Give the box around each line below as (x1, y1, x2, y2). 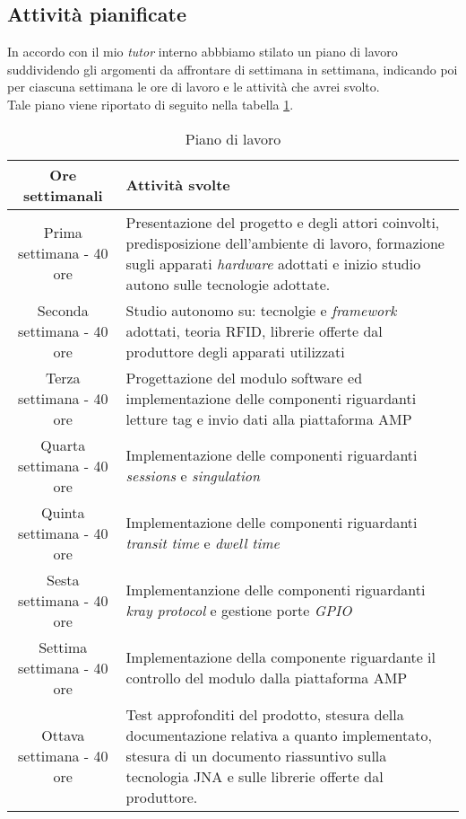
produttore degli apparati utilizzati (125, 340, 345, 362)
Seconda (37, 299, 89, 321)
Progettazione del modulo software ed (125, 366, 363, 388)
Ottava (41, 724, 85, 745)
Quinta (41, 501, 85, 523)
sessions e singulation (125, 465, 260, 487)
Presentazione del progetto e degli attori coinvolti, (125, 211, 440, 233)
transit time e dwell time (125, 533, 280, 554)
